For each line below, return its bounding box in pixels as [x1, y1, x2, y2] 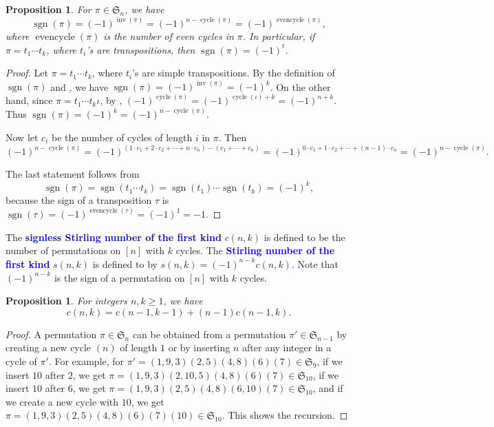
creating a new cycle [6, 340, 92, 355]
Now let [6, 130, 39, 145]
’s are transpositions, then [86, 42, 195, 56]
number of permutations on [6, 243, 121, 258]
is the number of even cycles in [103, 29, 234, 43]
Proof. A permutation [6, 326, 97, 341]
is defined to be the [264, 229, 345, 244]
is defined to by [92, 256, 158, 271]
